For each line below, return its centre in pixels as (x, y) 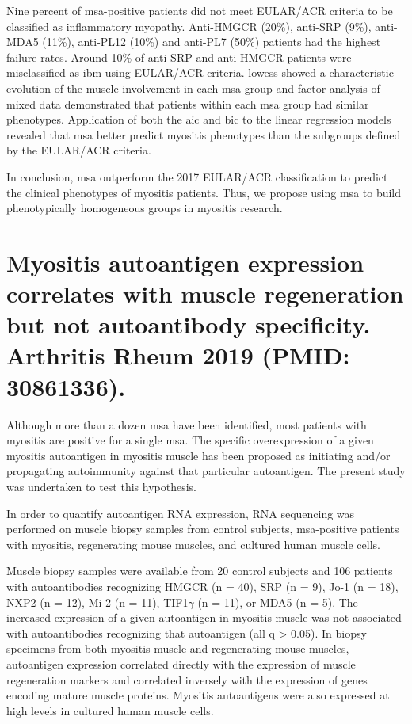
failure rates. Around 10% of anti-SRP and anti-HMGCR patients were (179, 57)
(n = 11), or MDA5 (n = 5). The (278, 602)
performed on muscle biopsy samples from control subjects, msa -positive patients (203, 529)
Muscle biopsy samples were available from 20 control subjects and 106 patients (200, 571)
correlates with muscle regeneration (205, 293)
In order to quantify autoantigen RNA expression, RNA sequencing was (181, 513)
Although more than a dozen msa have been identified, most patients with (187, 424)
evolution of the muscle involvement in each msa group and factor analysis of (193, 88)
